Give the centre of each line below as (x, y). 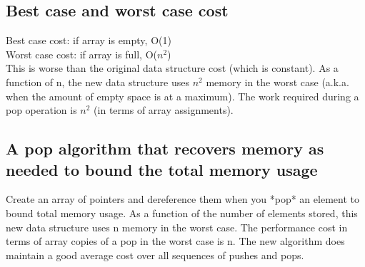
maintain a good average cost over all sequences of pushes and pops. (155, 255)
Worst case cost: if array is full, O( (81, 54)
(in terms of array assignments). (164, 110)
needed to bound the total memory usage (162, 169)
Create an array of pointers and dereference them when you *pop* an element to (182, 199)
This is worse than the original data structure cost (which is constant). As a (172, 68)
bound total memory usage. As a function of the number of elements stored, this (182, 213)
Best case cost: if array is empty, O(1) (89, 40)
